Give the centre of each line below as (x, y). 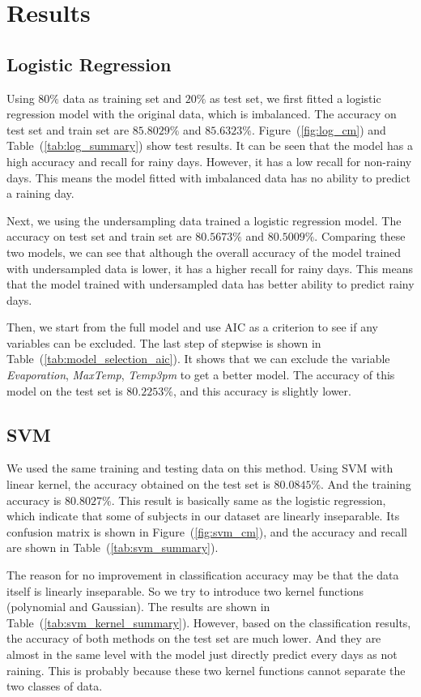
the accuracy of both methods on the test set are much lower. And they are (194, 638)
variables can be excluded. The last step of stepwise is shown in (164, 342)
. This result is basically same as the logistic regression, (249, 500)
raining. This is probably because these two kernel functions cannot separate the (206, 670)
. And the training (366, 484)
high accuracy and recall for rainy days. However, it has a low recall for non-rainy (209, 161)
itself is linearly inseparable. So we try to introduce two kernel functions (185, 590)
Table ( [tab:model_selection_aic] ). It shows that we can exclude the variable (198, 359)
